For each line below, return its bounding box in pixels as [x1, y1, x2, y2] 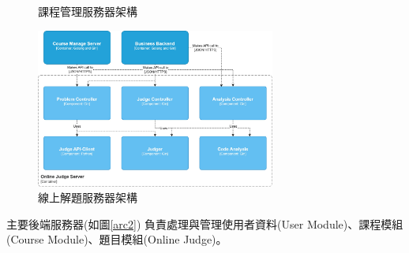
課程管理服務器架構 [38, 3, 137, 19]
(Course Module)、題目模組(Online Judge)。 [6, 231, 227, 247]
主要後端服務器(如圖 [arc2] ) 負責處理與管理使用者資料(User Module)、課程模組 [6, 215, 403, 232]
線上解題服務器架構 [38, 189, 137, 206]
